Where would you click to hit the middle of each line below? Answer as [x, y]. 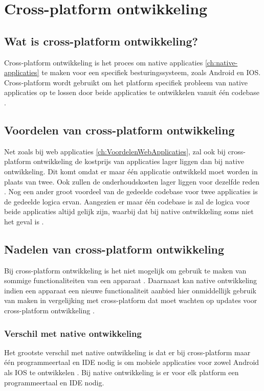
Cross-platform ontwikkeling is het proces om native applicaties [104, 62]
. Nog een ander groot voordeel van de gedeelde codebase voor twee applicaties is [131, 191]
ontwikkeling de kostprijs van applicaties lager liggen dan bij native [139, 161]
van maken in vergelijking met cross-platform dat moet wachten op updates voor [131, 300]
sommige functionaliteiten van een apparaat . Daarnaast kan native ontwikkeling [130, 280]
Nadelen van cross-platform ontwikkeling [114, 249]
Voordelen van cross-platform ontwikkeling [119, 130]
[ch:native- [221, 62]
